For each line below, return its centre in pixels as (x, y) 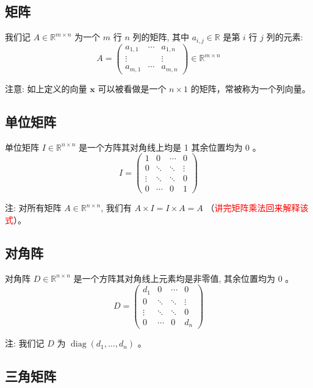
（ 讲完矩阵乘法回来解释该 (257, 208)
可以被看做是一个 (132, 88)
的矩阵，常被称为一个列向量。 (250, 88)
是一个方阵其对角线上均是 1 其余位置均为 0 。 (170, 147)
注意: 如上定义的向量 (46, 88)
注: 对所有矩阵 (33, 208)
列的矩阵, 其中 (161, 37)
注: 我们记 (25, 343)
